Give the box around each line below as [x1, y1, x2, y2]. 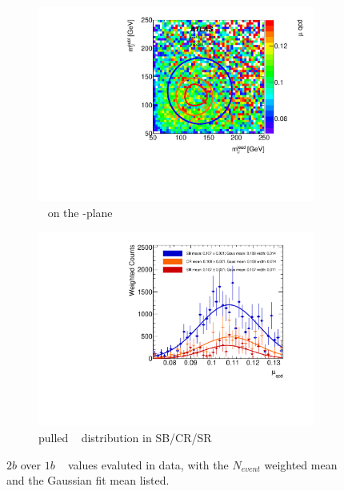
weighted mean [264, 456, 338, 473]
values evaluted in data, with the [67, 456, 229, 473]
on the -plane [47, 203, 113, 220]
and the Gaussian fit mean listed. [6, 472, 170, 489]
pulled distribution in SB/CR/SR [38, 429, 212, 445]
